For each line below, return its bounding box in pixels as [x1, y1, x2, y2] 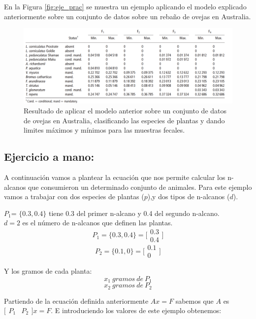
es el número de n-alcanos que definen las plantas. [22, 217, 173, 228]
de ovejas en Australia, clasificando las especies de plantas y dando [24, 115, 225, 125]
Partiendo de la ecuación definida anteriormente [4, 295, 149, 306]
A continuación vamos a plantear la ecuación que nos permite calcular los [4, 172, 225, 182]
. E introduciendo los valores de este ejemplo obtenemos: [51, 305, 222, 316]
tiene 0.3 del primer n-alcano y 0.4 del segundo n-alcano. [48, 208, 220, 218]
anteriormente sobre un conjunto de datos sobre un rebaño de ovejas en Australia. [4, 11, 251, 21]
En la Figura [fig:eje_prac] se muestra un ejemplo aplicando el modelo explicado [4, 1, 247, 11]
